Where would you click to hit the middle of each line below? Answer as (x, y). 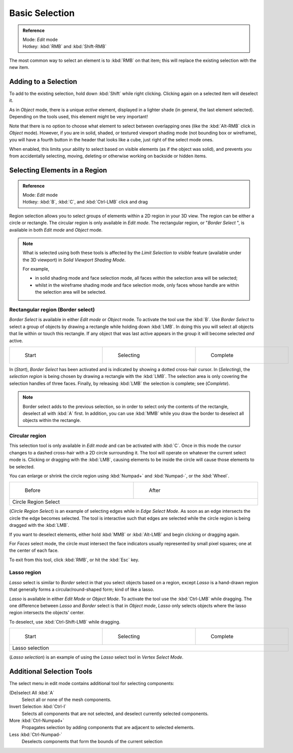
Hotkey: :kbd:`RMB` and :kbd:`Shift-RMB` (65, 46)
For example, (36, 269)
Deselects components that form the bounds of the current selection (92, 742)
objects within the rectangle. (52, 420)
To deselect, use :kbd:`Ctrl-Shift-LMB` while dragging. (65, 622)
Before (33, 490)
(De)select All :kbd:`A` (32, 693)
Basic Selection (42, 13)
